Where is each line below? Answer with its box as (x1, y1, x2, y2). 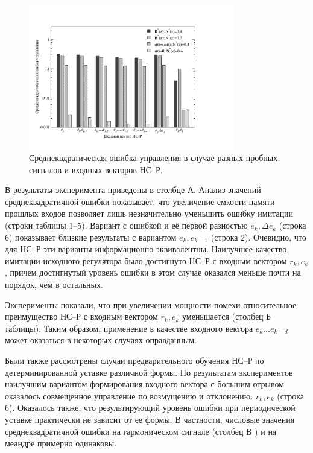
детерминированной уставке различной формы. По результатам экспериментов (5, 366, 293, 378)
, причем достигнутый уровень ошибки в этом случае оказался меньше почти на (5, 266, 301, 279)
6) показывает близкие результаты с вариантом (5, 230, 177, 243)
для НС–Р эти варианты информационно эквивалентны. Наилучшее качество (5, 242, 287, 255)
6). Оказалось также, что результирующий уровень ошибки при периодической (5, 401, 296, 414)
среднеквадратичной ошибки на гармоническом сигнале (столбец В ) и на (5, 425, 277, 437)
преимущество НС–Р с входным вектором (5, 310, 158, 323)
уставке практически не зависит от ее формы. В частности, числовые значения (5, 413, 295, 425)
